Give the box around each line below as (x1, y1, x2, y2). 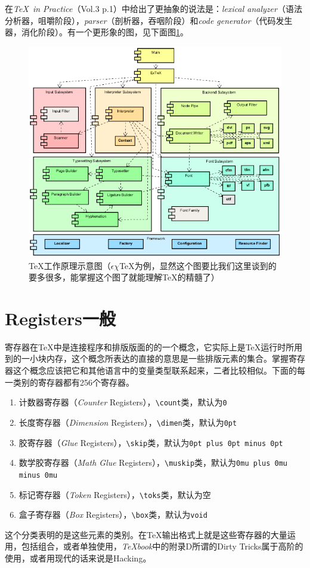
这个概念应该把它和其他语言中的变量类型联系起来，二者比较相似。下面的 (13, 364, 297, 377)
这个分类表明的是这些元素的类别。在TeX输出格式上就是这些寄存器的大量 (5, 528, 287, 540)
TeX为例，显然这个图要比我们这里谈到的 (119, 259, 277, 271)
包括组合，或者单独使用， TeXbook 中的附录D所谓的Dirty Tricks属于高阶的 (21, 540, 303, 552)
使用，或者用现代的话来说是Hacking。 (5, 552, 151, 564)
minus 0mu (18, 471, 58, 480)
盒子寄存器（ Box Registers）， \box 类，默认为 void (18, 508, 207, 521)
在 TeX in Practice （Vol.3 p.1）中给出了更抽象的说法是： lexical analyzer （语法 (5, 2, 302, 14)
